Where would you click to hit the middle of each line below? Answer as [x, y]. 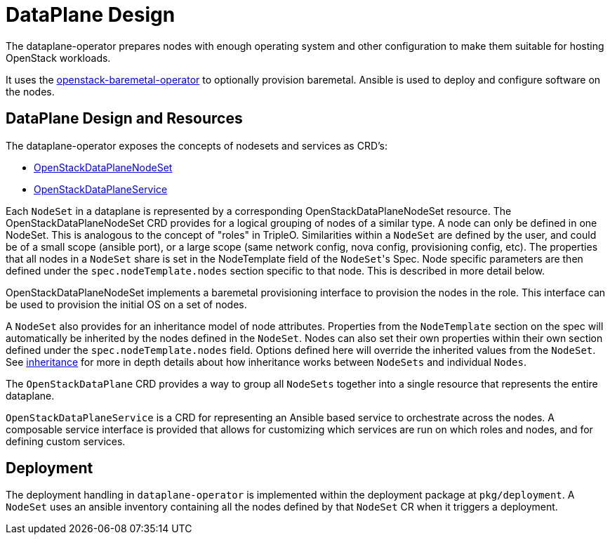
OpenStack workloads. [58, 58]
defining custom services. [66, 441]
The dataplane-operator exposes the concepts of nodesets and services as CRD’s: [197, 145]
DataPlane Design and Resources [124, 119]
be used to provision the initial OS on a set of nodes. [126, 304]
